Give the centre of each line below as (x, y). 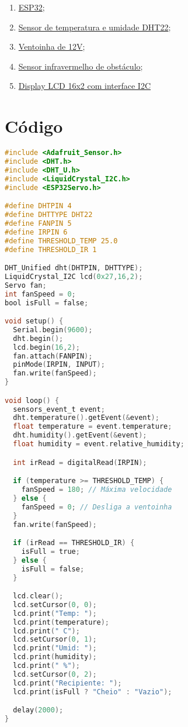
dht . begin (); (38, 338)
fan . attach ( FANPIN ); (53, 356)
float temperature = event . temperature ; (93, 427)
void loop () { (32, 400)
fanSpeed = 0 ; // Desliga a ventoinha (97, 507)
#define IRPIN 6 (36, 232)
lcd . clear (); (38, 596)
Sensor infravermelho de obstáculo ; (81, 66)
